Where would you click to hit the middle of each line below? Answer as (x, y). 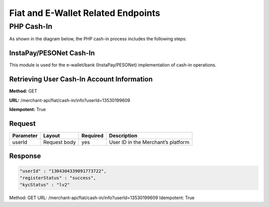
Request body (60, 142)
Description (123, 135)
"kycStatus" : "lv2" (45, 185)
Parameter (25, 135)
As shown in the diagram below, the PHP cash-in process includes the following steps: (98, 39)
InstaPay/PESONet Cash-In (52, 53)
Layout (52, 135)
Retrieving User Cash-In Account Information (81, 79)
